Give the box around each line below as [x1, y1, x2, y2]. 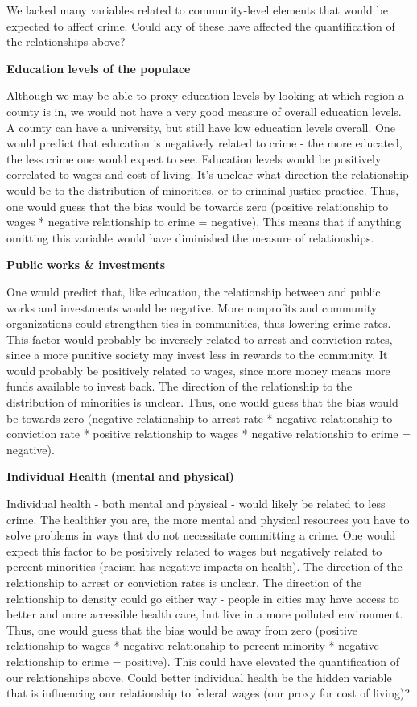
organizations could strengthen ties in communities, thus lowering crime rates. [6, 315, 391, 332]
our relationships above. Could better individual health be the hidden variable [6, 668, 392, 685]
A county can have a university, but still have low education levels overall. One [6, 118, 395, 135]
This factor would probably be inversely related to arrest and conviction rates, [6, 330, 393, 347]
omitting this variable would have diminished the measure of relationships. [6, 229, 374, 246]
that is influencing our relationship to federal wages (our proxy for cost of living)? [6, 684, 411, 701]
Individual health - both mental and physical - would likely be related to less [6, 495, 386, 512]
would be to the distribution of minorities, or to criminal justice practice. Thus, [6, 181, 399, 198]
